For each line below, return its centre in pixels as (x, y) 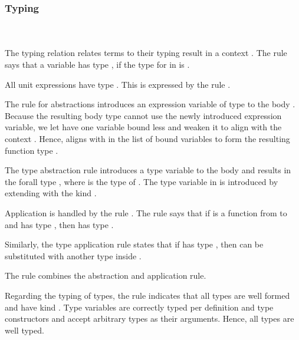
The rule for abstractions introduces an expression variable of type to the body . (150, 104)
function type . (32, 150)
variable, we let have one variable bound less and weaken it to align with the (143, 127)
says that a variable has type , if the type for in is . (97, 64)
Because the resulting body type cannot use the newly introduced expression (143, 115)
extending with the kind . (51, 193)
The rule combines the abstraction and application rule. (106, 275)
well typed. (24, 330)
